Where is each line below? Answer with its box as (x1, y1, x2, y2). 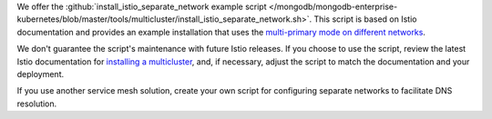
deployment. (16, 68, 64, 79)
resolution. (16, 98, 57, 109)
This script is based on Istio (313, 14, 417, 25)
